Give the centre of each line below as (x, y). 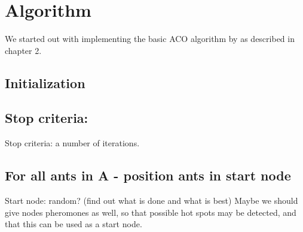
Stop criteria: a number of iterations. (72, 143)
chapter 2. (23, 50)
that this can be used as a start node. (74, 224)
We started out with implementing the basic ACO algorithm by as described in (150, 39)
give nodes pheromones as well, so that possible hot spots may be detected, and (151, 212)
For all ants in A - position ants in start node (148, 175)
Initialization (45, 82)
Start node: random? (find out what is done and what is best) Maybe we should (151, 201)
